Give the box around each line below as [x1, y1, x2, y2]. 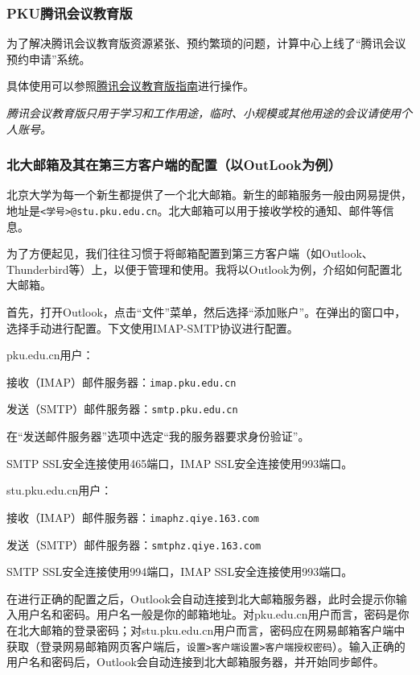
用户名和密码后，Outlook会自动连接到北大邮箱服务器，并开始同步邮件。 [6, 653, 385, 670]
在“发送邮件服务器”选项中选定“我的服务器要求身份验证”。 [6, 428, 310, 445]
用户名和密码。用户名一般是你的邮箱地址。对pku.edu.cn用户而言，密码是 [17, 606, 398, 623]
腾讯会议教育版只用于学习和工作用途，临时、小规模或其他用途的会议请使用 [6, 105, 401, 121]
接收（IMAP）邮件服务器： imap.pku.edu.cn [6, 373, 237, 390]
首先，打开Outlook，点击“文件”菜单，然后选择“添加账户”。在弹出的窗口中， [6, 304, 406, 321]
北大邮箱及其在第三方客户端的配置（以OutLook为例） [6, 155, 342, 175]
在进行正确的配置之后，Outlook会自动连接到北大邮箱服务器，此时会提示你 [6, 590, 396, 607]
